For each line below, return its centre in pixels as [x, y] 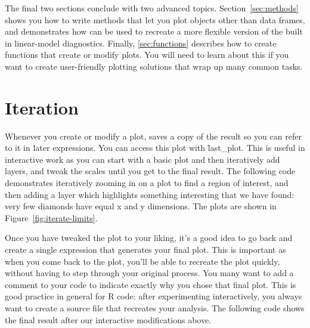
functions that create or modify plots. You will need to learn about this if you [147, 55]
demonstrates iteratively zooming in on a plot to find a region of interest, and [147, 183]
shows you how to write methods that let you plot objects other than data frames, [155, 19]
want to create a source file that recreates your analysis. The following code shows [155, 308]
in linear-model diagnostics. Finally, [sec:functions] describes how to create [141, 43]
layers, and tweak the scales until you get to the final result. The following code [150, 171]
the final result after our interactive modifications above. [108, 319]
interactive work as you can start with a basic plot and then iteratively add [142, 159]
